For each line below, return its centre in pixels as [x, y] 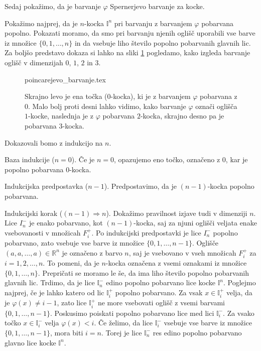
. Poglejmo [240, 282]
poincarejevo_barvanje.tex [65, 79]
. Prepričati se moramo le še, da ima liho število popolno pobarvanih [144, 272]
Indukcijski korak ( [34, 213]
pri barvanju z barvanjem [153, 23]
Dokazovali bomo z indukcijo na [54, 142]
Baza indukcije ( [30, 159]
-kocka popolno [231, 186]
